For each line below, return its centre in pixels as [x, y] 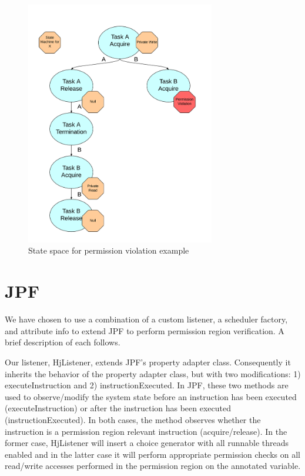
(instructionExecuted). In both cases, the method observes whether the [133, 419]
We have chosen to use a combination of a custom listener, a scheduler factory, [146, 319]
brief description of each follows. [63, 342]
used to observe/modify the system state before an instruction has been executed [151, 396]
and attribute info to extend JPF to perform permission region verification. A [145, 330]
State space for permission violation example [109, 250]
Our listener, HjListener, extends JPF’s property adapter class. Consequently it [148, 362]
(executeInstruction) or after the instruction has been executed [118, 408]
